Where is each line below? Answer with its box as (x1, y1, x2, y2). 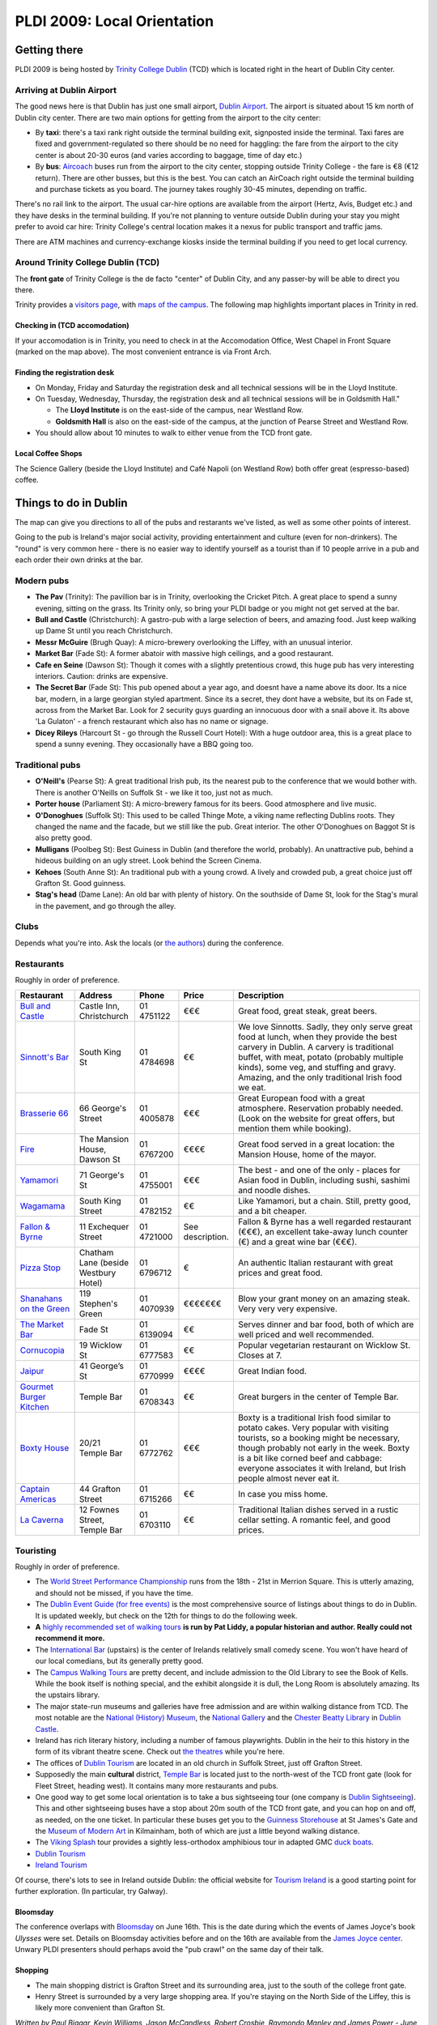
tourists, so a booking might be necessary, (237, 1432, 401, 1443)
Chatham (78, 1247, 114, 1259)
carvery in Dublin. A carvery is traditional (237, 1042, 394, 1053)
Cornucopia (19, 1345, 65, 1356)
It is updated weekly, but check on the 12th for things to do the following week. (35, 1610, 298, 1620)
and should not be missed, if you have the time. (35, 1588, 193, 1597)
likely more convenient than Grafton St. (35, 2003, 166, 2013)
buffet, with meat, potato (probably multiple (237, 1051, 404, 1063)
